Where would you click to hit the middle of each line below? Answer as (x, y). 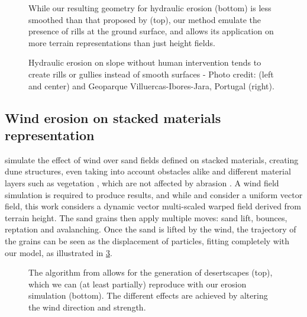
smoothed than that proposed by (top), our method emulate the (145, 19)
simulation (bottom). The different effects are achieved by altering (148, 295)
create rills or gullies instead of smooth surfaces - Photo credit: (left (151, 74)
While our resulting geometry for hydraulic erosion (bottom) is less (150, 8)
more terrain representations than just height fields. (122, 42)
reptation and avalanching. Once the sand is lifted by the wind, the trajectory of (151, 229)
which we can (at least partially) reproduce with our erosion (138, 284)
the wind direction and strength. (87, 307)
